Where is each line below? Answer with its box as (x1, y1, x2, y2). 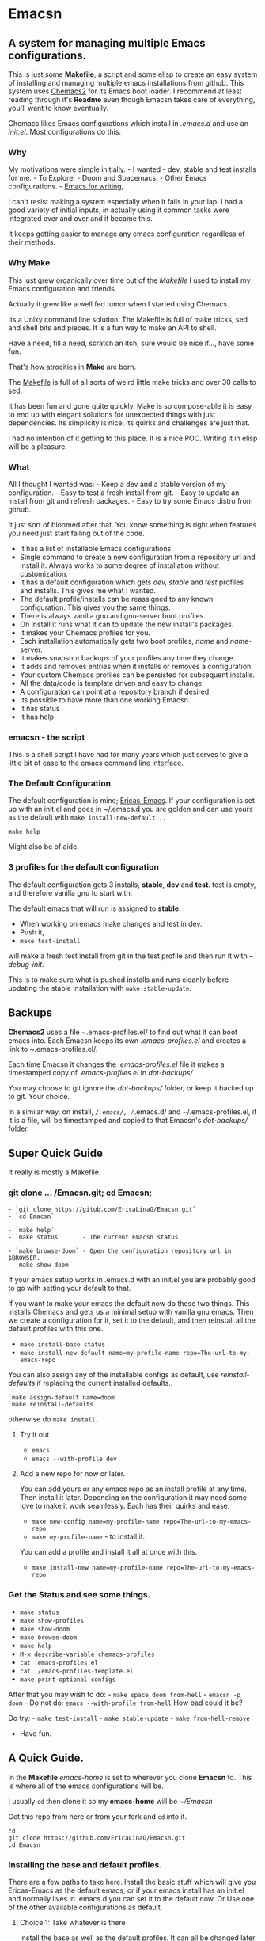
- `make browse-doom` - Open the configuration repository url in (8, 1246, 232, 1255)
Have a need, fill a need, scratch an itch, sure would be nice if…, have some (8, 338, 255, 348)
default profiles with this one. (8, 1323, 104, 1333)
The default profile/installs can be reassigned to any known (19, 594, 214, 603)
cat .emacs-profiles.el (19, 1659, 99, 1667)
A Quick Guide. (8, 1752, 85, 1765)
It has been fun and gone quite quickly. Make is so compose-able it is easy (8, 401, 252, 410)
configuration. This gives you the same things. (19, 603, 172, 612)
